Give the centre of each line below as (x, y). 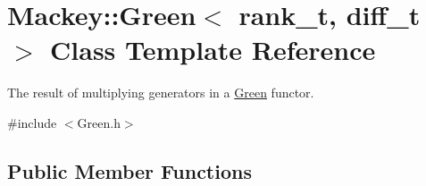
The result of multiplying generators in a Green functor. (161, 93)
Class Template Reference (213, 50)
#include (32, 122)
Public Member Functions (129, 170)
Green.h (99, 122)
